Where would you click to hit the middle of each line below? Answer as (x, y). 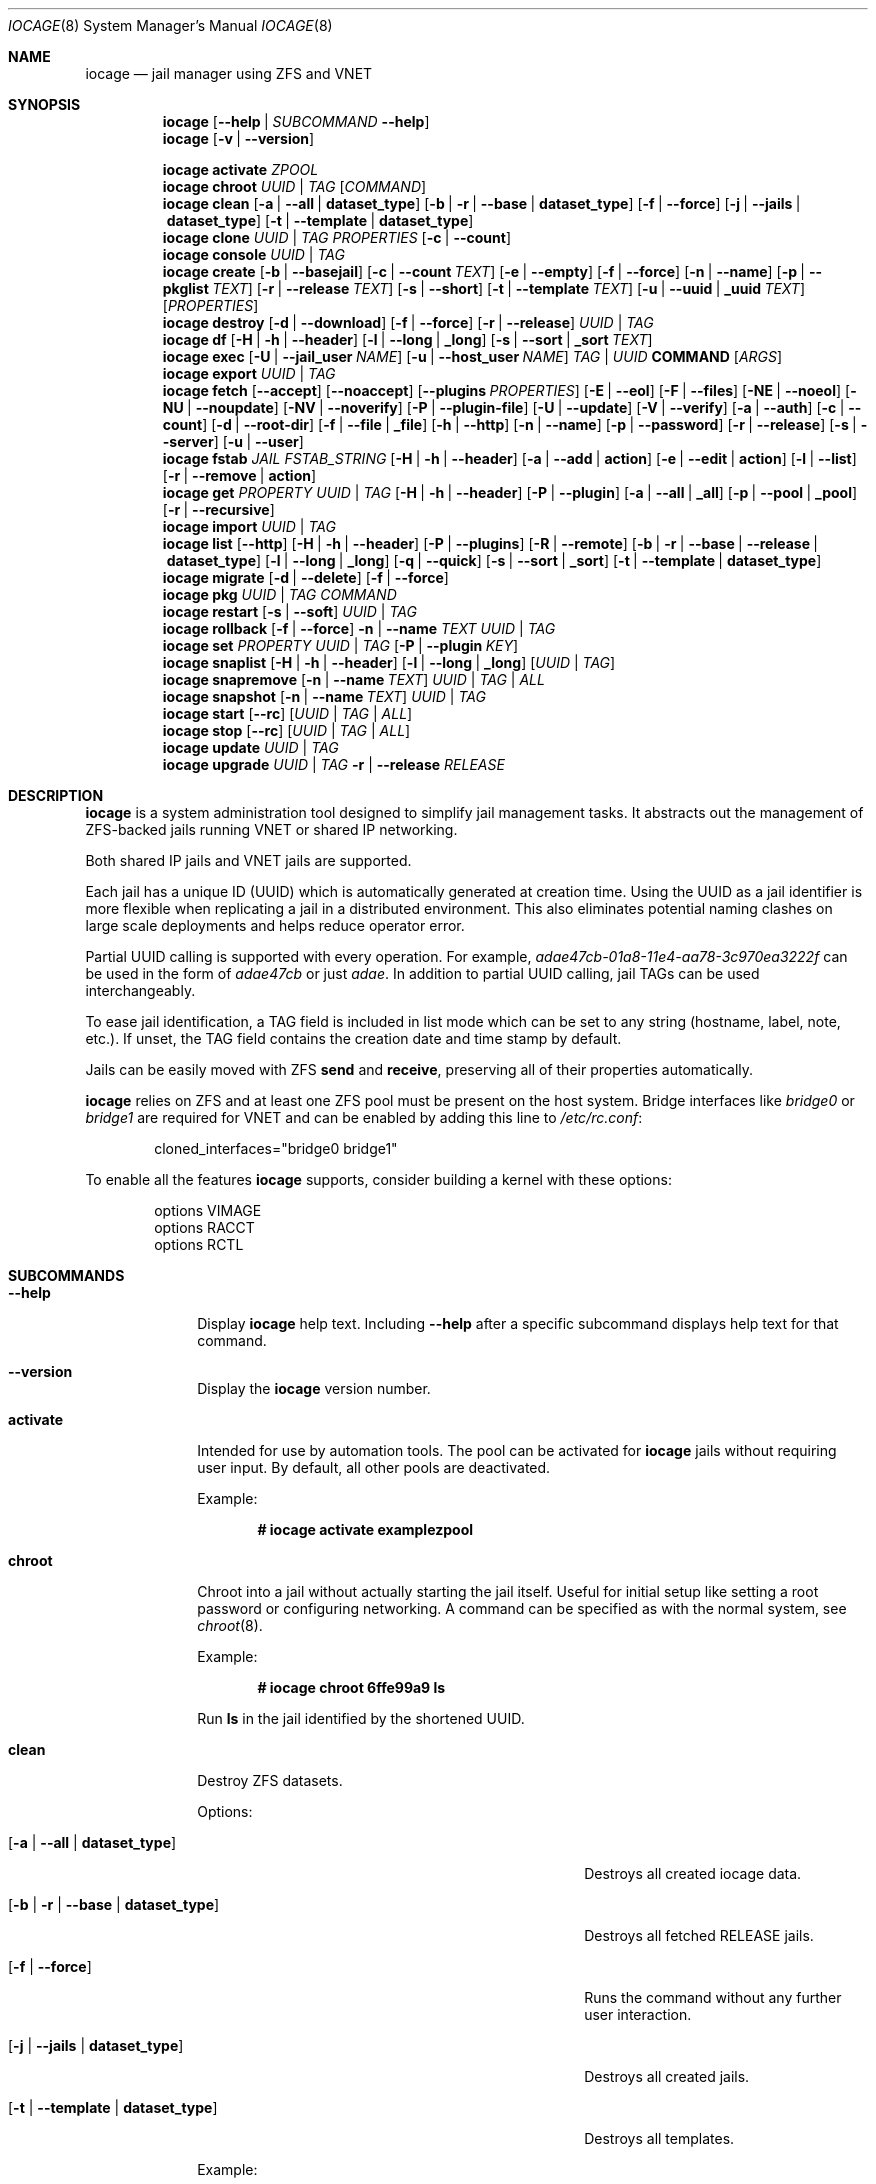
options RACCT (204, 1227)
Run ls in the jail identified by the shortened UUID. (361, 1718)
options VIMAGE (208, 1210)
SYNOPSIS (44, 104)
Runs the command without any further (713, 1997)
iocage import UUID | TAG (249, 526)
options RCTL (199, 1244)
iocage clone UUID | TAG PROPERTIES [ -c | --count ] (337, 237)
